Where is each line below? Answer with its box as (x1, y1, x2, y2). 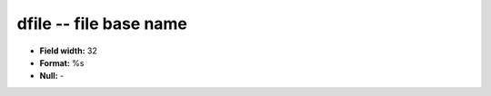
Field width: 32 (39, 45, 97, 56)
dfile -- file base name (16, 14, 188, 34)
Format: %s (39, 57, 85, 68)
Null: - (39, 71, 65, 82)
